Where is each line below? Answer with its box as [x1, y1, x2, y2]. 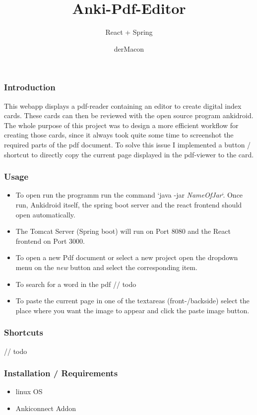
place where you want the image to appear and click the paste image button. [15, 305, 250, 315]
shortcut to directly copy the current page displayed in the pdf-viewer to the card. [4, 149, 254, 159]
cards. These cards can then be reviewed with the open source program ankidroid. [4, 110, 254, 121]
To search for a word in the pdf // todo [15, 278, 136, 289]
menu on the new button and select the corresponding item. [15, 262, 197, 272]
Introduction [4, 81, 56, 93]
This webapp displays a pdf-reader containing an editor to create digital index [4, 100, 242, 111]
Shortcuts [4, 326, 43, 339]
